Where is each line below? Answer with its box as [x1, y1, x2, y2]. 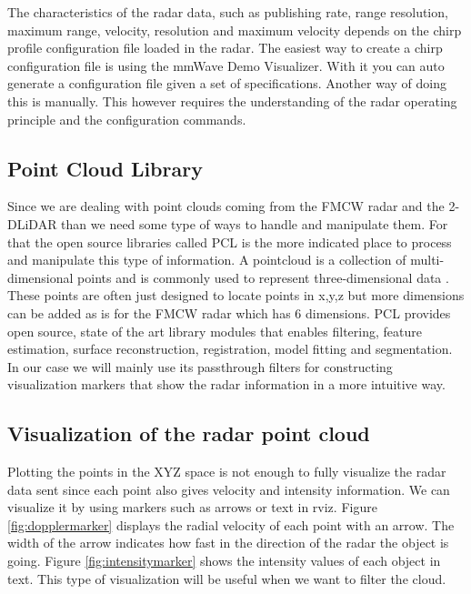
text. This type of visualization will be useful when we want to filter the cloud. [7, 569, 446, 588]
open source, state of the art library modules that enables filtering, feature [7, 321, 422, 340]
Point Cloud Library [7, 154, 203, 182]
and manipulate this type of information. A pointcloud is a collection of [7, 250, 406, 269]
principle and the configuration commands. [7, 109, 246, 128]
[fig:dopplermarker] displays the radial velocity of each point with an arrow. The [7, 515, 455, 534]
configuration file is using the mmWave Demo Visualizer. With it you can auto [7, 55, 445, 75]
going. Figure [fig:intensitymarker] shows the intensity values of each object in [7, 551, 441, 570]
